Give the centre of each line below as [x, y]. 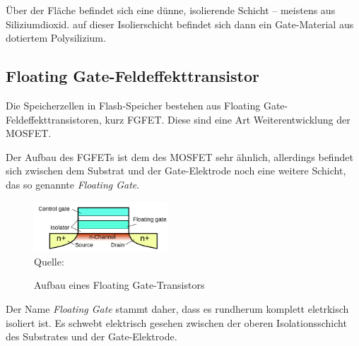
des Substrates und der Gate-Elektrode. [92, 336]
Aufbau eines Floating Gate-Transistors [119, 285]
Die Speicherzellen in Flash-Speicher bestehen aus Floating [133, 105]
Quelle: [49, 261]
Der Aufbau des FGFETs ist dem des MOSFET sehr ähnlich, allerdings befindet [179, 156]
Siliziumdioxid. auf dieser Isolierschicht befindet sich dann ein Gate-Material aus [180, 24]
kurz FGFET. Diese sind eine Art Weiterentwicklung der [228, 119]
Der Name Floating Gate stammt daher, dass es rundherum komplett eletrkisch [177, 309]
